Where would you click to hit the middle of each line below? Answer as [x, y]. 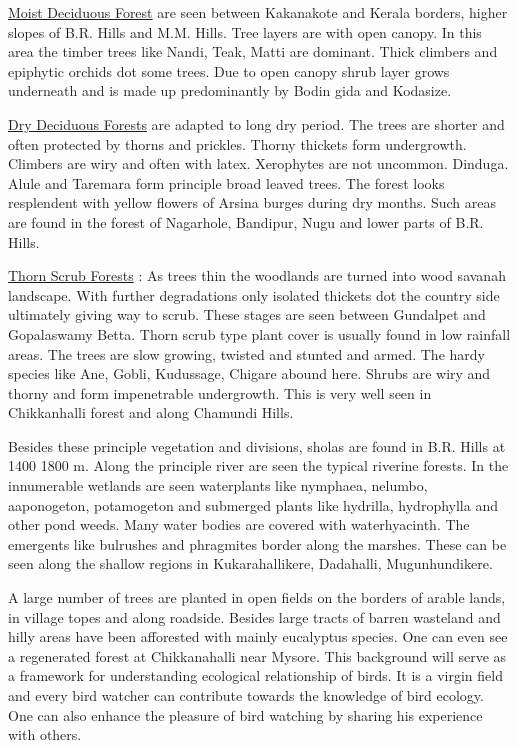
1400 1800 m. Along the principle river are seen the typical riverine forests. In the [258, 465]
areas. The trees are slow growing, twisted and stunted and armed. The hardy [246, 353]
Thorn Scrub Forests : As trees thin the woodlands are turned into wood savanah [257, 275]
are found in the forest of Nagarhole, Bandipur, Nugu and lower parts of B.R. [246, 221]
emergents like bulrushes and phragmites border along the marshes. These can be [257, 543]
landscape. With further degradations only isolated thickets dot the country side [254, 294]
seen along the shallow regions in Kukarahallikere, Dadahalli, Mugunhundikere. [250, 563]
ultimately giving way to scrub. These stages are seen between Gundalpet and [247, 314]
